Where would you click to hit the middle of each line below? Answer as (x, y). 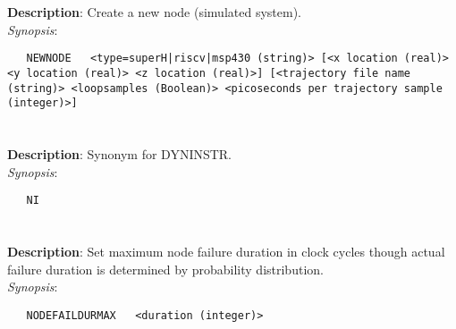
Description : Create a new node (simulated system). (154, 12)
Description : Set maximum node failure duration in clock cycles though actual (226, 252)
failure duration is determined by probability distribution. (165, 269)
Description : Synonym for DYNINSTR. (120, 154)
